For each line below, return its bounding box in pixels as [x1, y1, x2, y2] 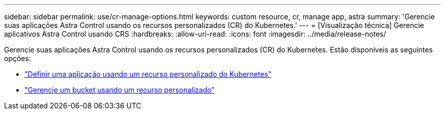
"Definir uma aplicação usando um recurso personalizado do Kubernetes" [24, 70, 272, 78]
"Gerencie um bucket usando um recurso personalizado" [24, 85, 215, 94]
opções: [4, 54, 31, 63]
